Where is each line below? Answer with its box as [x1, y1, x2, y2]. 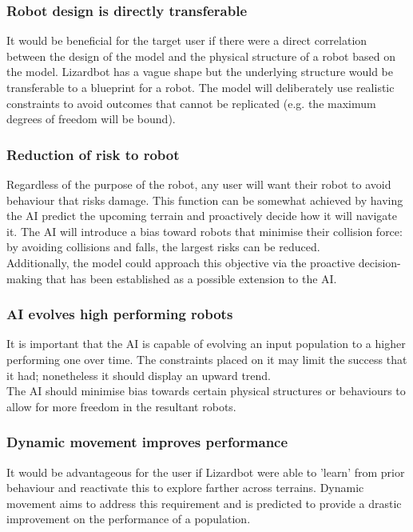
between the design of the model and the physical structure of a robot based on [6, 47, 395, 64]
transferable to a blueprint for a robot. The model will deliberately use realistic [6, 79, 395, 95]
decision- [358, 254, 401, 270]
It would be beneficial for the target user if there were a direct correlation [6, 32, 367, 49]
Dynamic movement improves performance [6, 432, 288, 452]
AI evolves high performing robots [6, 304, 233, 324]
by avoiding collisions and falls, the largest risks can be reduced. [6, 238, 320, 255]
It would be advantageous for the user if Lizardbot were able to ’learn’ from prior [6, 463, 405, 480]
